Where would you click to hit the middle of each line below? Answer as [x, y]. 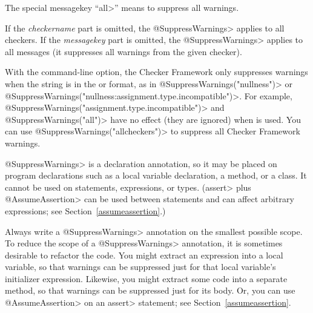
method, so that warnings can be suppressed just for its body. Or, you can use [150, 290]
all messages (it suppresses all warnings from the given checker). [124, 51]
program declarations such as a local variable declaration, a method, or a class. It [156, 175]
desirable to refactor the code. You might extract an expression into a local [144, 255]
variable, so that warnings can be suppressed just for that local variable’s [140, 267]
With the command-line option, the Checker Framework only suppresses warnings [156, 72]
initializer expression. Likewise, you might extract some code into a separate [146, 278]
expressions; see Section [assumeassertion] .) [85, 210]
